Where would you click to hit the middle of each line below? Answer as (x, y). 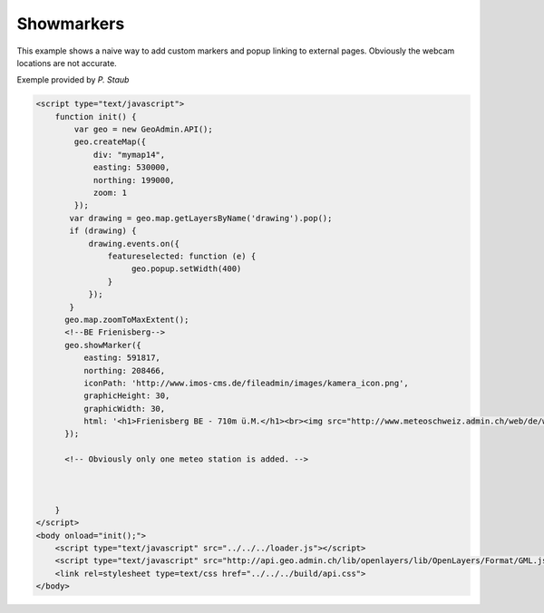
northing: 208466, (124, 370)
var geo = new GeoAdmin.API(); (143, 130)
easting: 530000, (131, 167)
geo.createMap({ (110, 142)
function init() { (96, 117)
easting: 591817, (121, 358)
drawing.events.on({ (134, 243)
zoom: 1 (110, 193)
